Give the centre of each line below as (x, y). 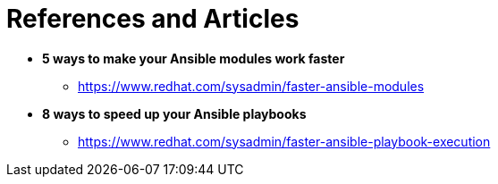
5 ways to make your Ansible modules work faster (194, 58)
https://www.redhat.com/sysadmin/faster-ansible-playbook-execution (284, 141)
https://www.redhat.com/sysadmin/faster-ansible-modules (251, 86)
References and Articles (153, 19)
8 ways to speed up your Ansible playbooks (174, 113)
